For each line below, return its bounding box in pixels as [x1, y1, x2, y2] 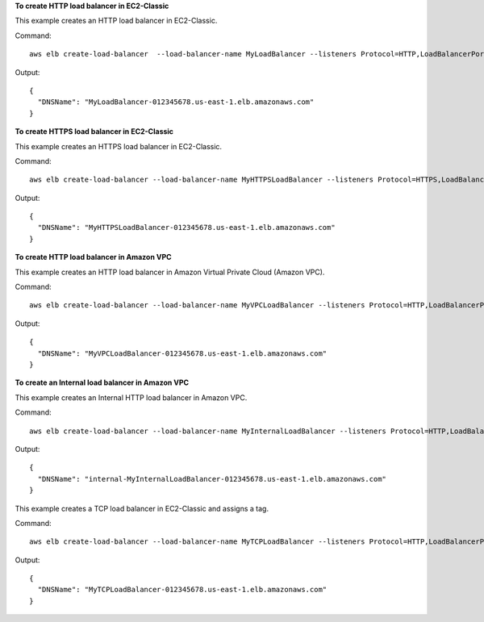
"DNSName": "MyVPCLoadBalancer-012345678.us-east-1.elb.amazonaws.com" [37, 349, 328, 358]
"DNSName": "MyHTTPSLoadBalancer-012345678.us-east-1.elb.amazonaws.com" [37, 223, 336, 232]
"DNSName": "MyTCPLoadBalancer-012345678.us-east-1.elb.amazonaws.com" [37, 585, 328, 595]
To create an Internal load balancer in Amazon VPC [15, 378, 190, 387]
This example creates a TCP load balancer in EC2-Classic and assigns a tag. [15, 503, 269, 513]
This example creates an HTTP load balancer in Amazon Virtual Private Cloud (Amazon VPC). [15, 267, 325, 277]
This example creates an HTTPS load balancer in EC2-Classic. [15, 141, 222, 151]
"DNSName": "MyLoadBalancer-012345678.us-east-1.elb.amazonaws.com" [37, 98, 315, 106]
